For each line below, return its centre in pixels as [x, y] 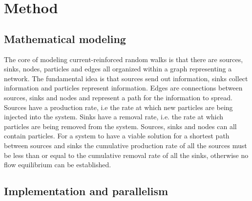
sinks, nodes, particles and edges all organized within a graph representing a [118, 69]
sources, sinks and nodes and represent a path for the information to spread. [118, 97]
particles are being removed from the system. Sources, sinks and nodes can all [120, 126]
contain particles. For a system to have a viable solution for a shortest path [117, 136]
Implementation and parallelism [86, 191]
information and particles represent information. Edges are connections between [123, 88]
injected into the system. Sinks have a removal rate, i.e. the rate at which [114, 117]
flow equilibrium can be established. [58, 165]
